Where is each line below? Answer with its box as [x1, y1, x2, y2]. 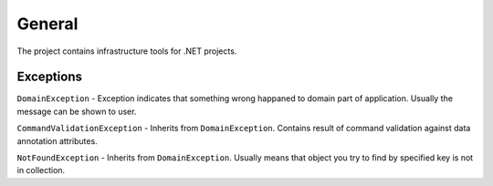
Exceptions [16, 69, 82, 85]
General [16, 14, 79, 34]
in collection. [16, 165, 66, 176]
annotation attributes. [16, 135, 98, 146]
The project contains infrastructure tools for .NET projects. [16, 46, 237, 57]
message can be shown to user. [16, 106, 137, 117]
